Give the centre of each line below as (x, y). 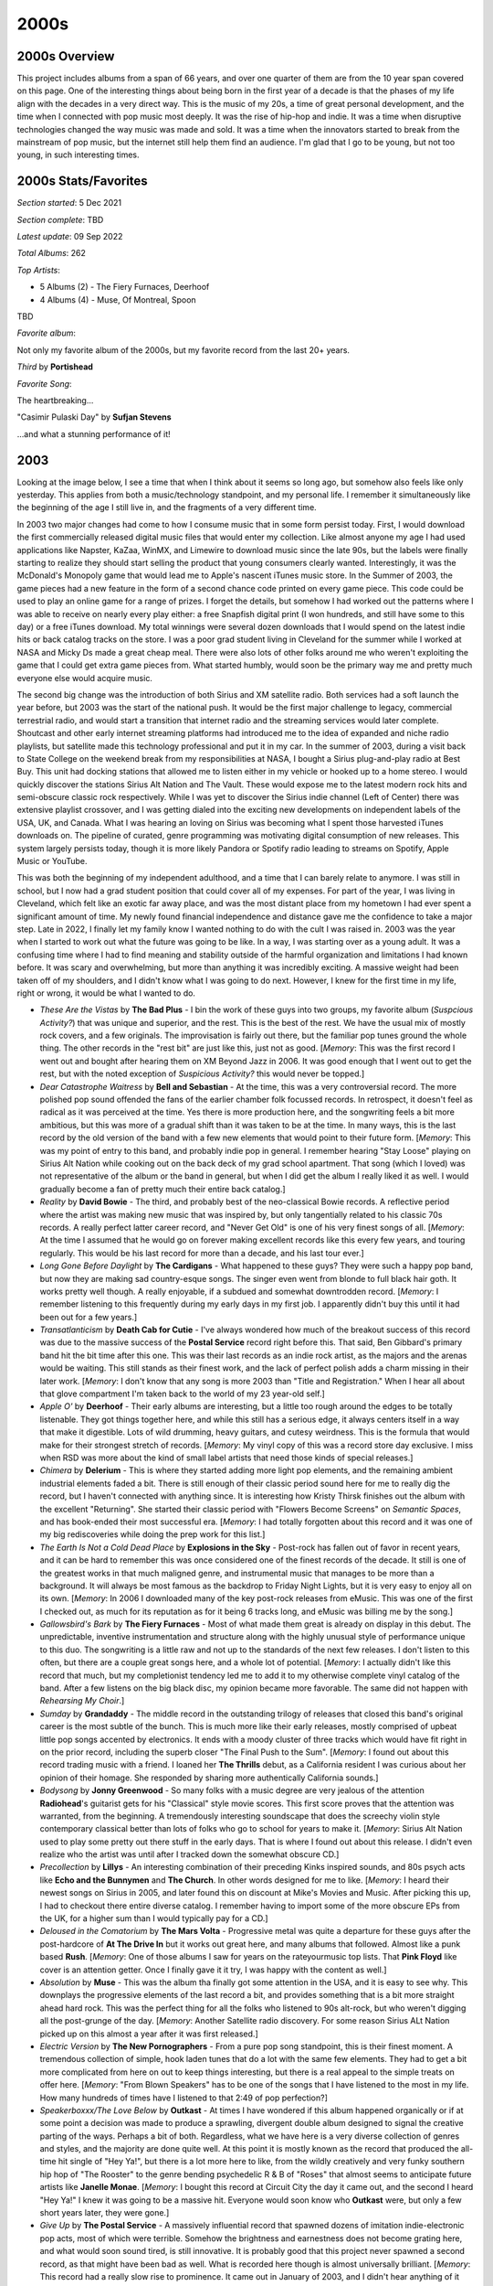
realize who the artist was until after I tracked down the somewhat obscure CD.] (189, 1854)
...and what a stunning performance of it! (94, 433)
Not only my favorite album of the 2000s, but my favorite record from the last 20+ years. (184, 350)
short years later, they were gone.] (105, 2213)
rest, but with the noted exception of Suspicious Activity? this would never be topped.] (202, 1074)
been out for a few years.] (89, 1317)
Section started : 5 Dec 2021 (69, 203)
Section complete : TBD (60, 219)
